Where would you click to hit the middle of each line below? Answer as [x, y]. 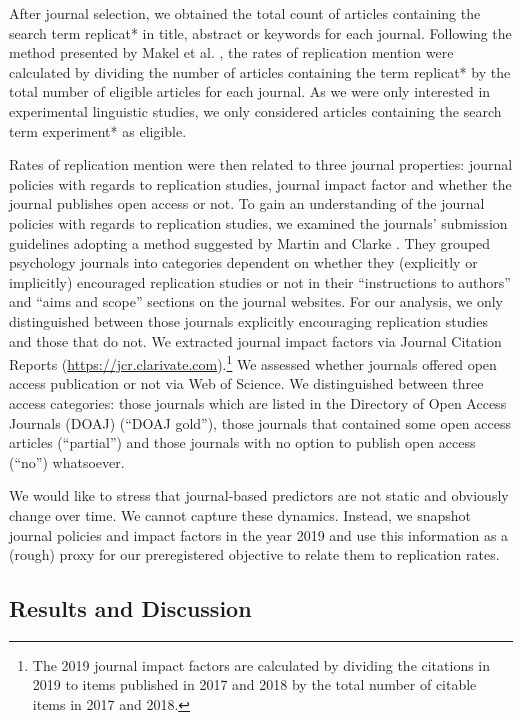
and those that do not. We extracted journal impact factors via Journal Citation [255, 340]
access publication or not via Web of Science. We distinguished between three [246, 383]
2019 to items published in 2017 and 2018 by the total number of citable [254, 684]
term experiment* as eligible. [98, 130]
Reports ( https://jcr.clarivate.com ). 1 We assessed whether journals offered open [253, 362]
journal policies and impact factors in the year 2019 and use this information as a [259, 534]
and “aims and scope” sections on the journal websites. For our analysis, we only [256, 301]
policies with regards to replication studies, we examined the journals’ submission [258, 222]
